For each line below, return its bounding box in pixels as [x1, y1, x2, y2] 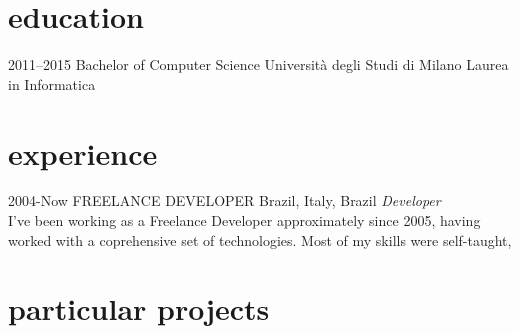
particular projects [8, 288, 270, 329]
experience [8, 132, 158, 173]
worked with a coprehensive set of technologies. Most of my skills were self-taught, [8, 229, 512, 250]
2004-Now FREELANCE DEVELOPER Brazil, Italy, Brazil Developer [8, 190, 441, 211]
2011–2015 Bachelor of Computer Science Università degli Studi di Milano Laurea [8, 54, 509, 75]
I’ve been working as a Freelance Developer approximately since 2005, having [8, 210, 481, 231]
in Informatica [8, 73, 96, 94]
